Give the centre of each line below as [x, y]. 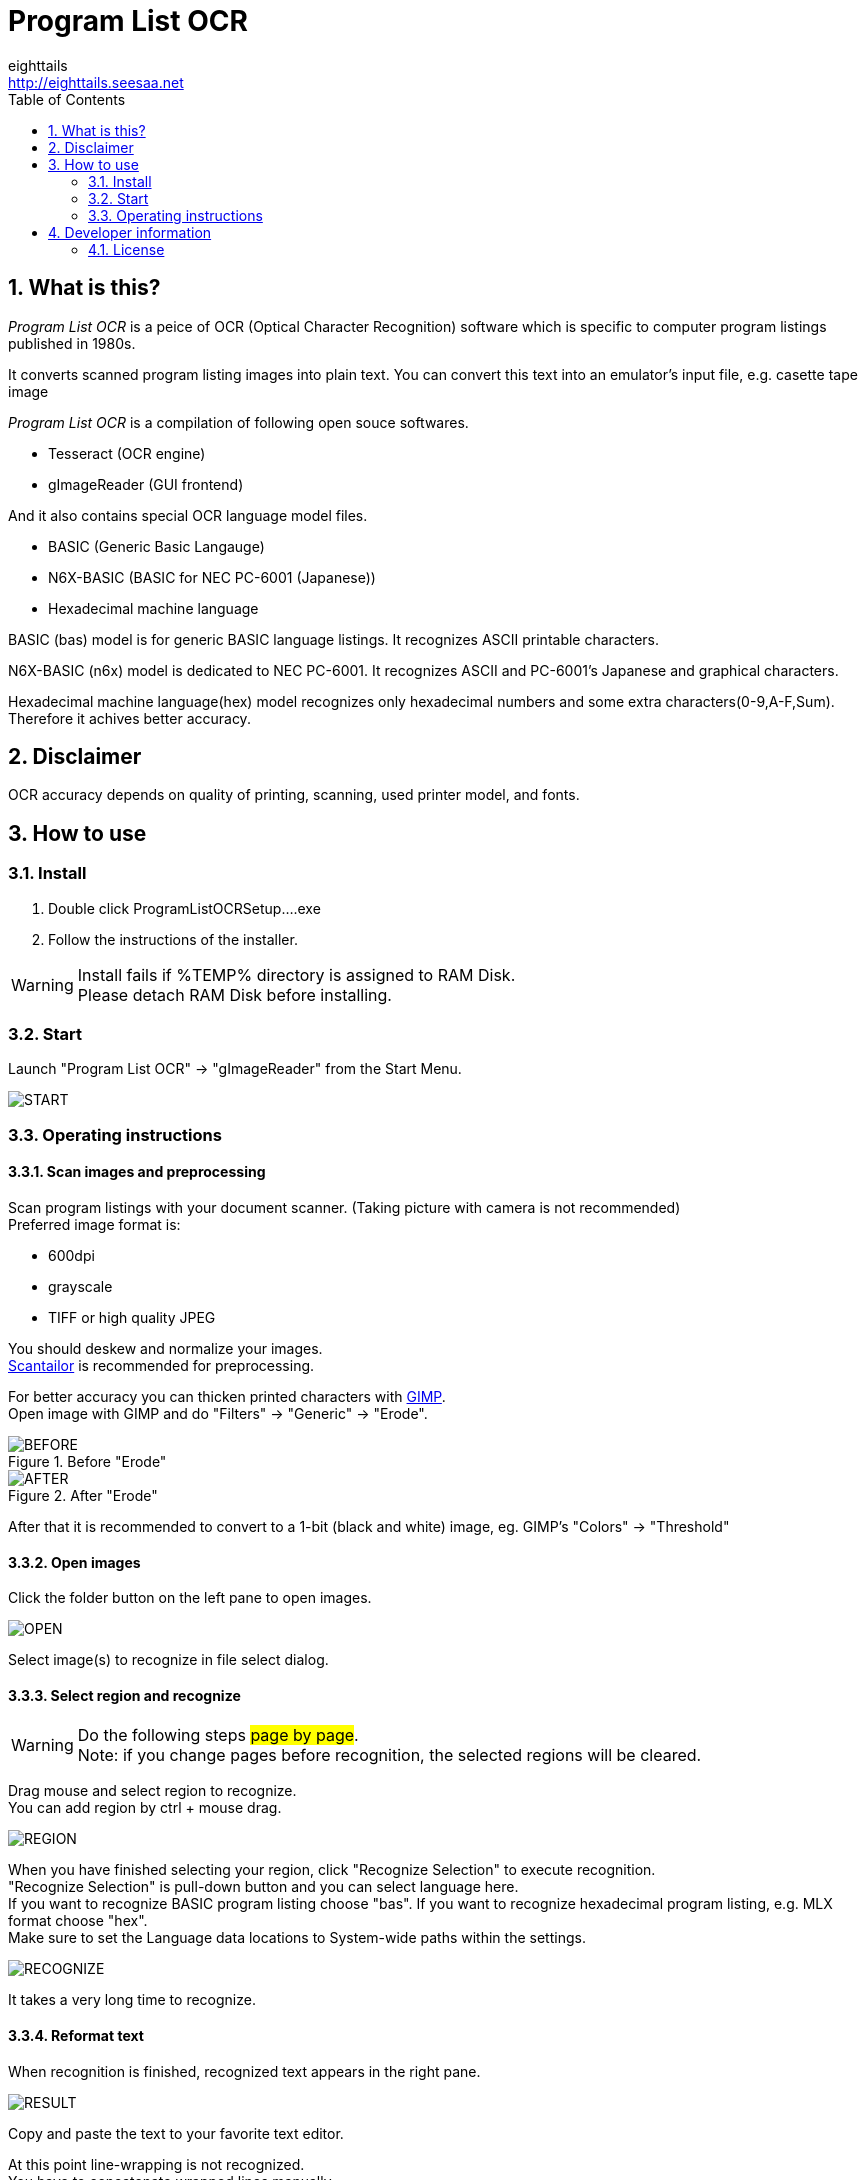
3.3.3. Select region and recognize [124, 1695]
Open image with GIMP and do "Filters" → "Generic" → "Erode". [218, 1413]
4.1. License [126, 249]
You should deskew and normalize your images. [165, 1348]
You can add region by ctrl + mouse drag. [145, 1808]
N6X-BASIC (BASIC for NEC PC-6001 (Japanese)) [212, 577]
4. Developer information [130, 232]
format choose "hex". [78, 1921]
